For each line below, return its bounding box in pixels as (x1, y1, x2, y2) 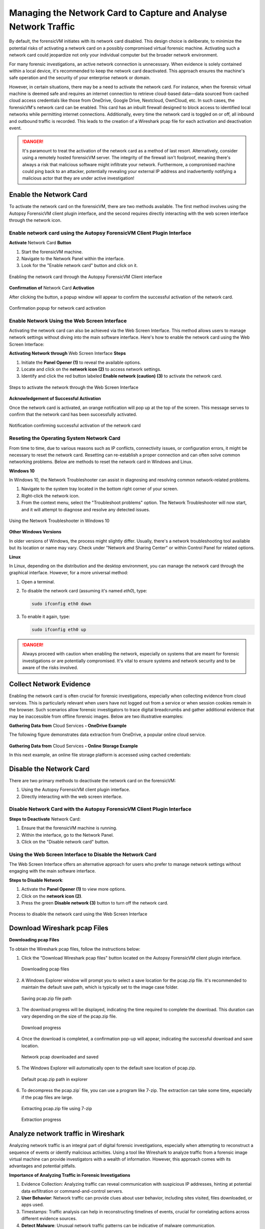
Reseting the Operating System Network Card (9, 435, 121, 442)
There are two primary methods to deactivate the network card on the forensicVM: (9, 777, 176, 784)
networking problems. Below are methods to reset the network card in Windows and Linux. (9, 459, 193, 465)
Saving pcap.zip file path (21, 995, 72, 1001)
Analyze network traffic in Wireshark (9, 1130, 125, 1138)
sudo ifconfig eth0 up (31, 627, 86, 633)
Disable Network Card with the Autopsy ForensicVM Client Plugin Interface (9, 806, 191, 813)
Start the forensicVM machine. (21, 249, 83, 255)
